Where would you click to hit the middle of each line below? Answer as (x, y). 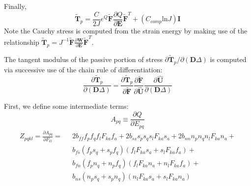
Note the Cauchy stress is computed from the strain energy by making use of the (126, 30)
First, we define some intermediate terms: (66, 106)
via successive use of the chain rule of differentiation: (83, 69)
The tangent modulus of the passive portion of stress (83, 59)
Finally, (15, 6)
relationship (22, 42)
